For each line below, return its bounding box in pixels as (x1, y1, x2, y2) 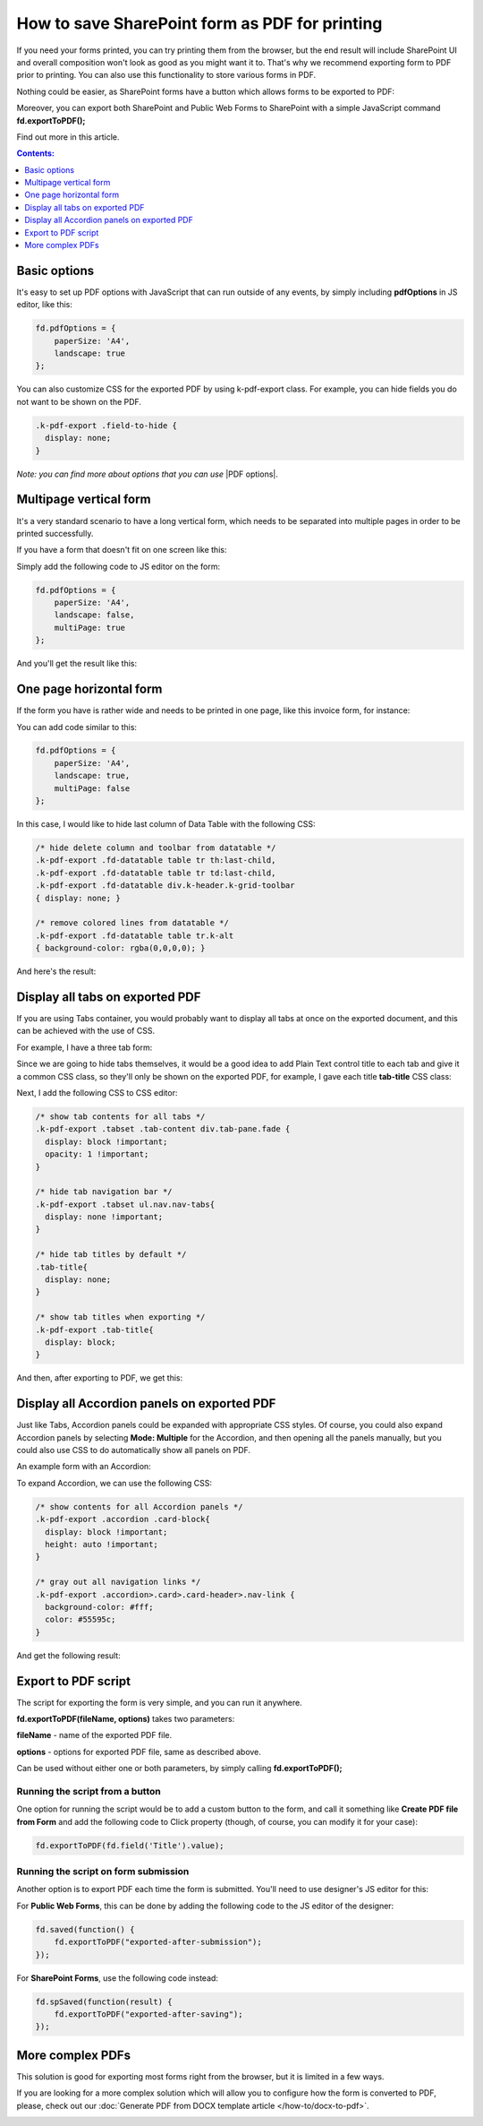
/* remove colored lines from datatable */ (35, 918, 230, 928)
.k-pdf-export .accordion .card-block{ (35, 1514, 210, 1525)
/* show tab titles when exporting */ (35, 1313, 206, 1322)
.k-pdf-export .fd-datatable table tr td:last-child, (35, 867, 276, 878)
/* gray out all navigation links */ (35, 1577, 201, 1588)
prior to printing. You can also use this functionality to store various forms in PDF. (16, 70, 317, 81)
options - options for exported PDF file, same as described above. (16, 1746, 261, 1757)
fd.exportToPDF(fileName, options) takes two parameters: (16, 1714, 235, 1725)
